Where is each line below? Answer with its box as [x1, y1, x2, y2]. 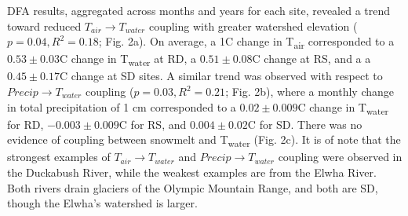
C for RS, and [118, 115, 187, 132]
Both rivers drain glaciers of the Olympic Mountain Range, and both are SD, [7, 179, 378, 196]
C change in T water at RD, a [59, 50, 196, 69]
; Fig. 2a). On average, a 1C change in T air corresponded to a [98, 33, 395, 51]
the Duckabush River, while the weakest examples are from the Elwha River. [7, 164, 377, 181]
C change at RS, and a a [252, 50, 371, 67]
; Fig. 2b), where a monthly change [225, 83, 395, 100]
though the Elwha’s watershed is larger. [7, 195, 198, 211]
